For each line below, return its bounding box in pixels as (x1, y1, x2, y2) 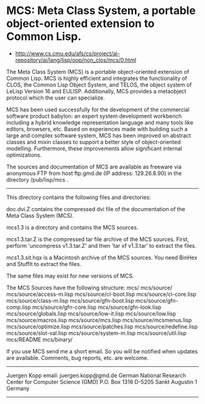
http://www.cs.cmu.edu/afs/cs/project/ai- (15, 49, 120, 57)
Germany (6, 384, 30, 392)
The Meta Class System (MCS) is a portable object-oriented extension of (6, 68, 190, 75)
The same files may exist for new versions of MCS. (6, 272, 134, 280)
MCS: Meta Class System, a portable (6, 4, 196, 18)
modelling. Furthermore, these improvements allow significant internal (6, 145, 182, 152)
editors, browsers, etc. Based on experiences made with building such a (6, 125, 188, 132)
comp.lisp (6, 303, 32, 311)
